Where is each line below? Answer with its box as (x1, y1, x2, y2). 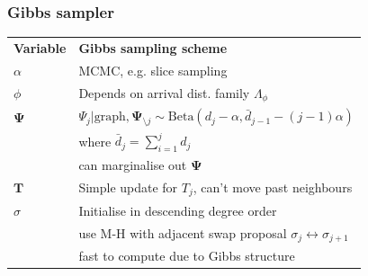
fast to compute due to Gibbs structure (78, 246, 295, 265)
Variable (13, 38, 67, 57)
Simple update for (78, 178, 178, 196)
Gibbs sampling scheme (78, 38, 228, 57)
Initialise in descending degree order (78, 200, 277, 219)
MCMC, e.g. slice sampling (78, 60, 228, 79)
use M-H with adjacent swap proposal (78, 223, 287, 242)
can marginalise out (78, 156, 187, 174)
